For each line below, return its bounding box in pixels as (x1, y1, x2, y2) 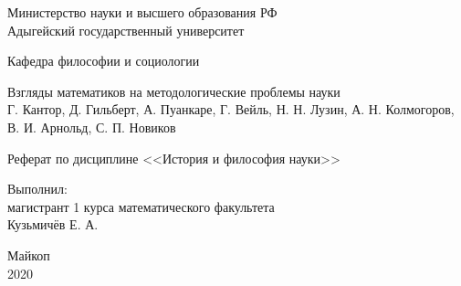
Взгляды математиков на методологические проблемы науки (7, 81, 341, 101)
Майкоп (7, 245, 50, 264)
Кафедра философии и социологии (7, 51, 200, 70)
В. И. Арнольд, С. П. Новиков (7, 117, 176, 136)
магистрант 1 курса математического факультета (7, 196, 275, 216)
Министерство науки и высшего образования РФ (7, 3, 278, 21)
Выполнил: (7, 179, 68, 198)
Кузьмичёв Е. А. (7, 215, 99, 234)
